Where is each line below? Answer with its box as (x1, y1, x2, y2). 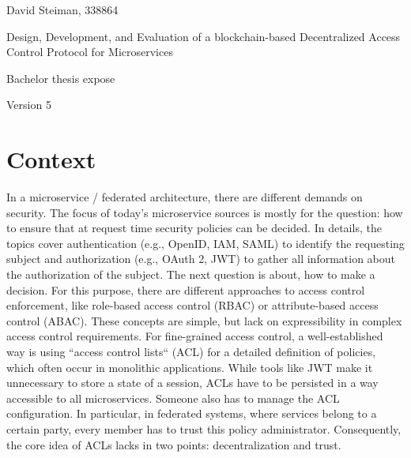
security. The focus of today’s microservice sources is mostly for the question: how (6, 204, 403, 220)
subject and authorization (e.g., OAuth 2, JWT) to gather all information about (6, 250, 396, 267)
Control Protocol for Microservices (6, 43, 173, 60)
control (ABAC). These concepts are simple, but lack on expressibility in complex (6, 312, 402, 328)
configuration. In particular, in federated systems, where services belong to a (6, 405, 377, 422)
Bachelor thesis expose (6, 69, 115, 86)
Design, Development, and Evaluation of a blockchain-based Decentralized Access (6, 28, 401, 44)
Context (6, 143, 96, 175)
